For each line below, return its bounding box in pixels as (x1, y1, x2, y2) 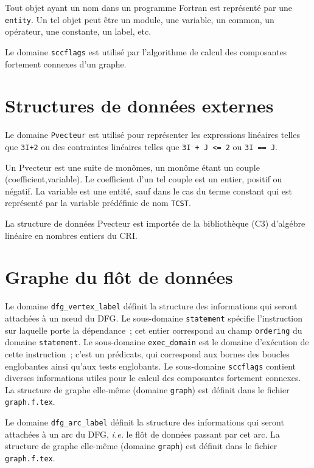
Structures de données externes (5, 93, 274, 118)
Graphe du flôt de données (5, 264, 233, 289)
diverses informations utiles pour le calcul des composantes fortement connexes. (5, 371, 301, 384)
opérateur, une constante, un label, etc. (5, 25, 152, 38)
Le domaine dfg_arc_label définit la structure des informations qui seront (5, 416, 284, 428)
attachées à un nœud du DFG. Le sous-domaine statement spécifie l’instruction (5, 311, 303, 324)
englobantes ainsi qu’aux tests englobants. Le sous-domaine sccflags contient (5, 359, 296, 372)
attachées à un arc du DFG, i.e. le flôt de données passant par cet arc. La (5, 427, 280, 440)
